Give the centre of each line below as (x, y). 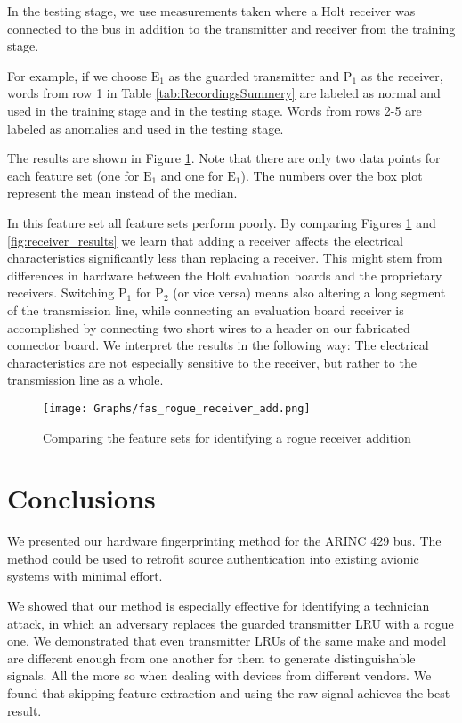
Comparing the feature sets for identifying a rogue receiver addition (227, 437)
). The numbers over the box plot (332, 175)
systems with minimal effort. (85, 576)
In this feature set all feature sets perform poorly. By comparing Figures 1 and (222, 222)
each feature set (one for (73, 175)
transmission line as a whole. (85, 380)
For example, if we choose (77, 75)
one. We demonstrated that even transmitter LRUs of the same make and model (227, 641)
